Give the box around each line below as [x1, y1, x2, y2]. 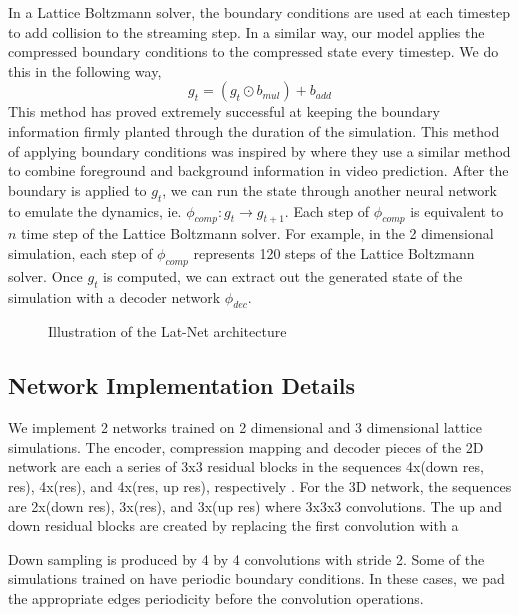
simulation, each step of [8, 242, 153, 263]
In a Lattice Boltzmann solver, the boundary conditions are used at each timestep [8, 2, 511, 22]
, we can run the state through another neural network [162, 179, 498, 200]
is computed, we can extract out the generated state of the [103, 265, 463, 286]
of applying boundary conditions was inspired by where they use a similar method [8, 140, 511, 161]
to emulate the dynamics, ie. [8, 200, 182, 221]
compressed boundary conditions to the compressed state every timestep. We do [8, 41, 499, 62]
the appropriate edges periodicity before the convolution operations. [8, 587, 424, 608]
